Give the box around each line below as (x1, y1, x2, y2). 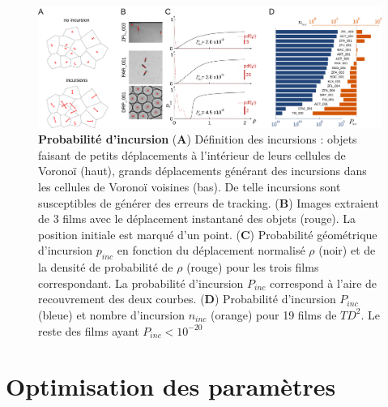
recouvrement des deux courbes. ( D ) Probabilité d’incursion (38, 290, 336, 307)
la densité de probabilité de (38, 259, 173, 276)
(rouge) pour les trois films (186, 259, 319, 276)
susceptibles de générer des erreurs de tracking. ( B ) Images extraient (38, 194, 379, 211)
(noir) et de (318, 242, 376, 259)
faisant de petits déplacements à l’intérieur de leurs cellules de (38, 146, 346, 163)
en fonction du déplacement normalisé (117, 242, 305, 259)
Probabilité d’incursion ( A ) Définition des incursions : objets (38, 131, 357, 148)
